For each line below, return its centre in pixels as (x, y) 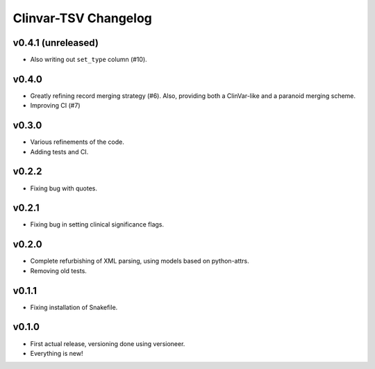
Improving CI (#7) (55, 106)
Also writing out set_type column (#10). (89, 60)
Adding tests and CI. (59, 151)
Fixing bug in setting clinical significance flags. (97, 224)
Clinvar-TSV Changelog (83, 18)
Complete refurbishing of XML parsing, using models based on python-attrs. (140, 261)
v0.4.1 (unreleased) (56, 43)
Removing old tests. (58, 270)
